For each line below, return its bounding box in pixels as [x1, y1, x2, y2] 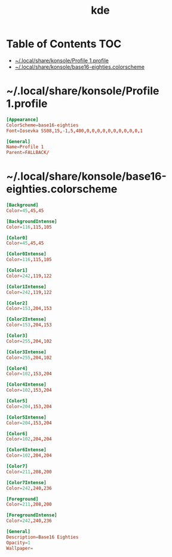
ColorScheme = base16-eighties [6, 122, 79, 128]
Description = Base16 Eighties [6, 534, 79, 540]
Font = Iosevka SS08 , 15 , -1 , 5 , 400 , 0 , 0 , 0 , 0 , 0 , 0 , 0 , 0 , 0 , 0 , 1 [6, 128, 143, 134]
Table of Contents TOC [6, 37, 122, 51]
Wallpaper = [6, 545, 33, 551]
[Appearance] [6, 116, 39, 122]
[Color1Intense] [6, 284, 47, 290]
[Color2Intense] [6, 316, 47, 322]
